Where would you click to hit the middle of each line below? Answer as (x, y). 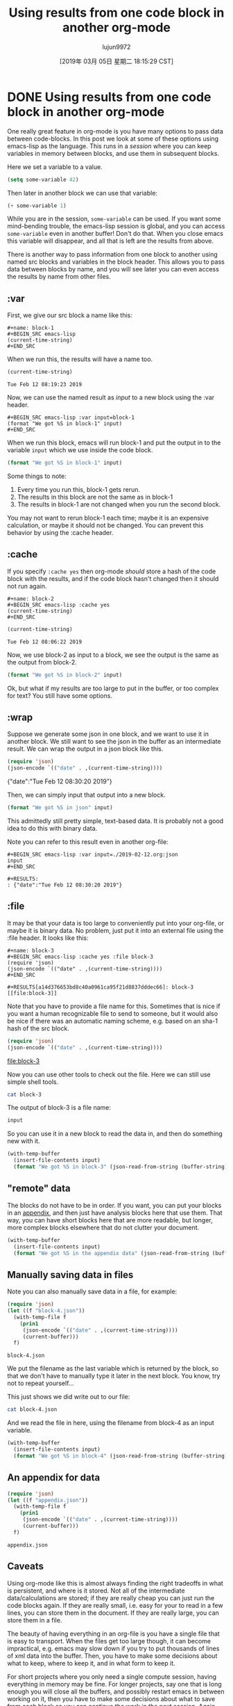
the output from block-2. (42, 662)
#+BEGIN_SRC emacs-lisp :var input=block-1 (71, 418)
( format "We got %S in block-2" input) (65, 675)
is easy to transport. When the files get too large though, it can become (109, 1641)
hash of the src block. (38, 1028)
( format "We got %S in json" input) (60, 808)
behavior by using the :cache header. (60, 533)
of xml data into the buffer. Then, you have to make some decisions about (112, 1656)
